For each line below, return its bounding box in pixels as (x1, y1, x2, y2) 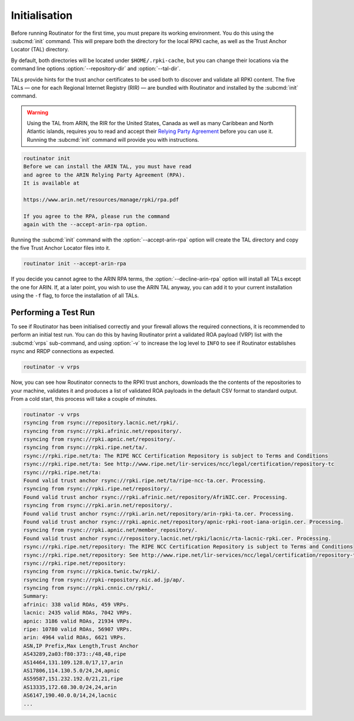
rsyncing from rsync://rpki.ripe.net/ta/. (23, 444, 148, 451)
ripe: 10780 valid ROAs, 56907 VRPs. (23, 626, 133, 633)
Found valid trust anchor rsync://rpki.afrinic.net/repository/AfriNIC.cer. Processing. (23, 494, 289, 500)
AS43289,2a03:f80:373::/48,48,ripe (23, 651, 126, 658)
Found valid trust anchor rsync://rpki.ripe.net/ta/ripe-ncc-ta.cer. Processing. (23, 477, 267, 484)
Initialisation (11, 9, 73, 22)
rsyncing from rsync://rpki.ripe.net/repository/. (23, 485, 173, 492)
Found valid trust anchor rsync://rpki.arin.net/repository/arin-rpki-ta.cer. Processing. (23, 510, 294, 517)
